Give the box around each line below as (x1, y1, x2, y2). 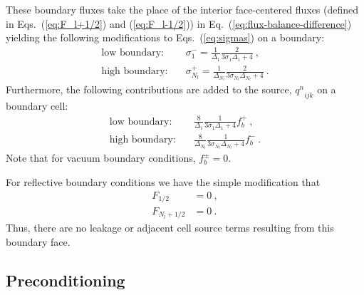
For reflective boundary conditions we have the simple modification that (6, 174, 321, 189)
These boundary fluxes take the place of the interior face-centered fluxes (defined (6, 2, 359, 16)
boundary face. (6, 234, 71, 249)
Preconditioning (6, 269, 125, 291)
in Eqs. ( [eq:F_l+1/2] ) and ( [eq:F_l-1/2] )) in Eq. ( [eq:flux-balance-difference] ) (6, 16, 352, 31)
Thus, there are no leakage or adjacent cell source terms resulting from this (6, 220, 334, 235)
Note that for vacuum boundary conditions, (6, 150, 196, 165)
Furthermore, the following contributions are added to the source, (6, 82, 292, 97)
